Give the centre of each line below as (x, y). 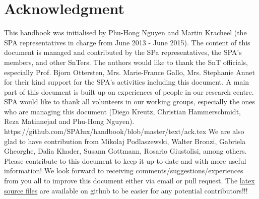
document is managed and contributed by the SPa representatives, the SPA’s (123, 52)
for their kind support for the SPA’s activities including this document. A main (127, 82)
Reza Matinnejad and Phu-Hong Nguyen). (69, 121)
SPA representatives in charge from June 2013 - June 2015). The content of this (127, 42)
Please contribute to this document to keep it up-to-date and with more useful (125, 160)
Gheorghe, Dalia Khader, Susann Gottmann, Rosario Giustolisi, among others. (125, 151)
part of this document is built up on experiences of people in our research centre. (129, 91)
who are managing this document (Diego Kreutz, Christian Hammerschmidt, (122, 111)
